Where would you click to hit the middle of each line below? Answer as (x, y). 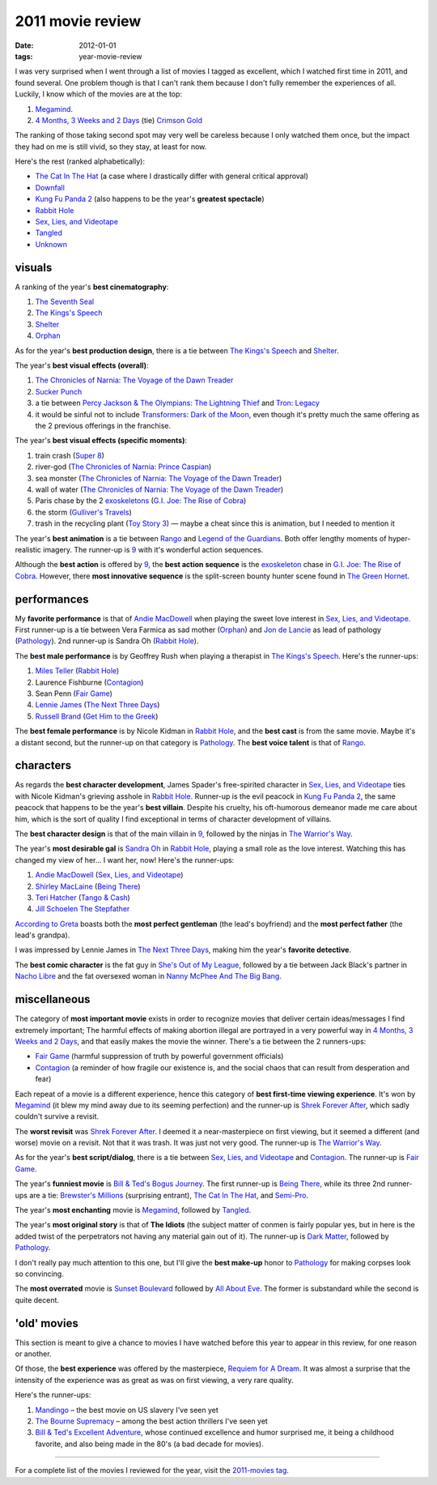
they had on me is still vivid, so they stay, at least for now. (111, 147)
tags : (24, 56)
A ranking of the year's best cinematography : (92, 287)
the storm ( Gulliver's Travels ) (84, 512)
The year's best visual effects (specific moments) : (101, 441)
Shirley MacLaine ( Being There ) (88, 886)
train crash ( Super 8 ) (70, 455)
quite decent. (37, 1299)
